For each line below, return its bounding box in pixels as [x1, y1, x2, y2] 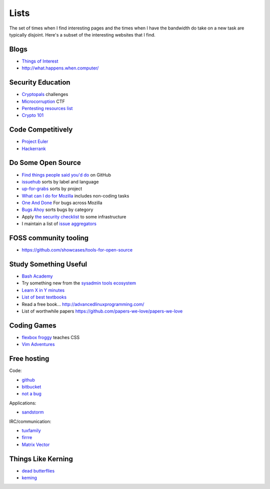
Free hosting [9, 354, 49, 363]
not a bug [21, 390, 42, 397]
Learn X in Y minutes [21, 287, 65, 293]
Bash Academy [21, 273, 53, 279]
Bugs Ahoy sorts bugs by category [21, 206, 93, 212]
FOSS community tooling [9, 234, 89, 242]
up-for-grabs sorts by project [21, 185, 82, 192]
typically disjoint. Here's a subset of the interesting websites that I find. [9, 31, 156, 37]
